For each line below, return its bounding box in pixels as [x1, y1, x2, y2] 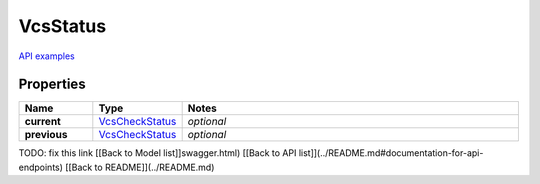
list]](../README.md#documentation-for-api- [298, 147, 484, 159]
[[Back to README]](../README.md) [65, 161, 215, 173]
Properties [18, 76, 86, 93]
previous [24, 128, 68, 142]
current [24, 115, 62, 129]
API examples [18, 50, 75, 62]
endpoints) [18, 161, 64, 173]
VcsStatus [18, 15, 107, 37]
